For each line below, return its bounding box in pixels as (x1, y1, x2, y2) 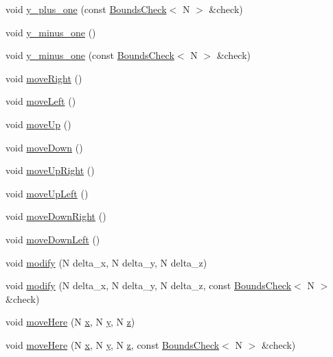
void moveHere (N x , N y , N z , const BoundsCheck (5, 337, 220, 352)
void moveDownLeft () (5, 232, 100, 246)
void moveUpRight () (5, 163, 95, 177)
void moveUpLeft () (5, 186, 89, 200)
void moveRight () (5, 71, 82, 85)
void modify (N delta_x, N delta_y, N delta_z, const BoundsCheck (5, 278, 292, 293)
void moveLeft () (5, 94, 76, 108)
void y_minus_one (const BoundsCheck (5, 48, 174, 62)
